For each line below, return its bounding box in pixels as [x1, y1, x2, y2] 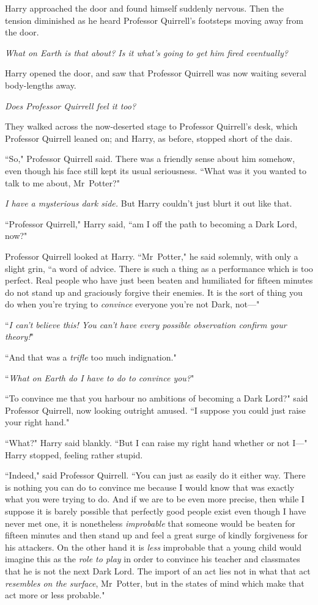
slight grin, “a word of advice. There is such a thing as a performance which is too [5, 262, 313, 274]
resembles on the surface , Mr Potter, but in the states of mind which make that [5, 576, 305, 589]
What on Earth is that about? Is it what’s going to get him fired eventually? [5, 46, 288, 59]
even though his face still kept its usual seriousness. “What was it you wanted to [5, 164, 307, 177]
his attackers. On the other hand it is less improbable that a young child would [5, 540, 302, 553]
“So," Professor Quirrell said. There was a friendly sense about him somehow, [5, 152, 295, 165]
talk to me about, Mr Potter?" [5, 176, 120, 189]
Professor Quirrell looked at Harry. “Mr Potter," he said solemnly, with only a [5, 249, 298, 262]
